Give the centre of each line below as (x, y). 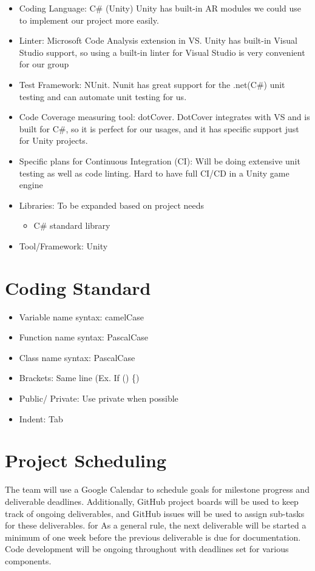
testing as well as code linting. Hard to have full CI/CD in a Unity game (154, 173)
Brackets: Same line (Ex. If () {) (79, 378)
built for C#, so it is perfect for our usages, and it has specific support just (159, 128)
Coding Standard (78, 287)
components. (28, 560)
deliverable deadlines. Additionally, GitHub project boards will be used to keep (152, 501)
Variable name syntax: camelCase (81, 316)
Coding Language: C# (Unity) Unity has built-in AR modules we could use (160, 8)
